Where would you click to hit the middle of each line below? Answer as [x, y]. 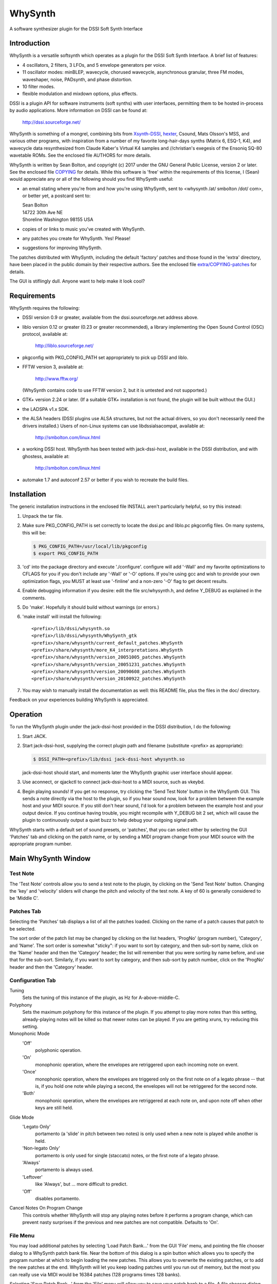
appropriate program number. [41, 844]
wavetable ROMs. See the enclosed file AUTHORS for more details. [80, 155]
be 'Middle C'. [24, 898]
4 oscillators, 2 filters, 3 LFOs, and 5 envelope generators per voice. [94, 65]
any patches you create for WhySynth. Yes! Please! [76, 238]
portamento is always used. [64, 1170]
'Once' [29, 1072]
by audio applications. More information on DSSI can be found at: [78, 110]
